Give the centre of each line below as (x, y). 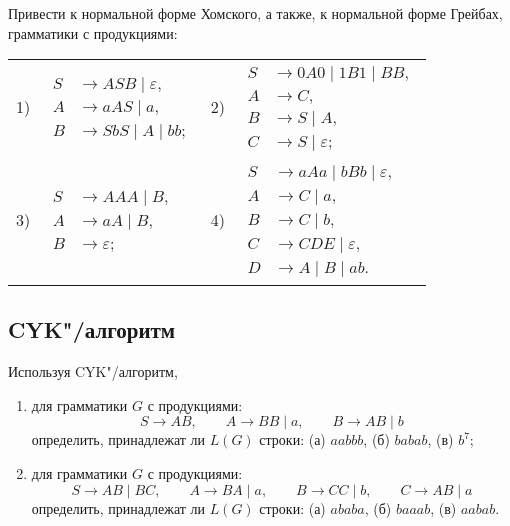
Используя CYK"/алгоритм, (93, 371)
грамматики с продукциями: (93, 32)
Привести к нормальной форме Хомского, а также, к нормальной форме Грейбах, (255, 13)
